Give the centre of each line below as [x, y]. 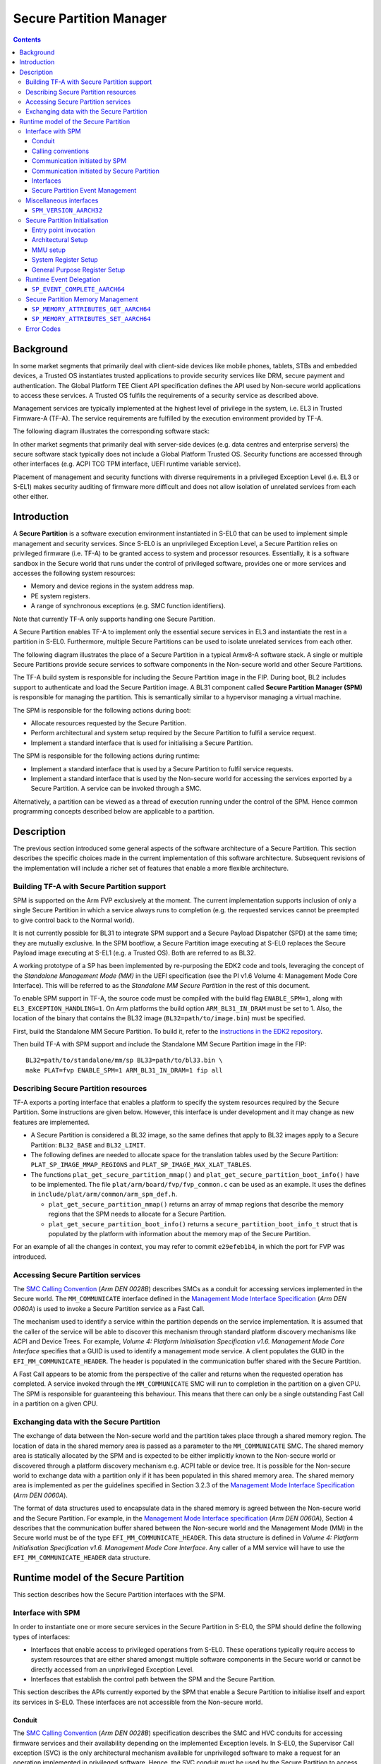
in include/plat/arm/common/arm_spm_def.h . [104, 1194]
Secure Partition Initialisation [67, 220]
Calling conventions [61, 151]
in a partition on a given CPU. [55, 1403]
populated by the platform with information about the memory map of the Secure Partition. [180, 1234]
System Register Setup [65, 260]
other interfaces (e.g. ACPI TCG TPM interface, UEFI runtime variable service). [127, 464]
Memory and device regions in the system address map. [113, 586]
